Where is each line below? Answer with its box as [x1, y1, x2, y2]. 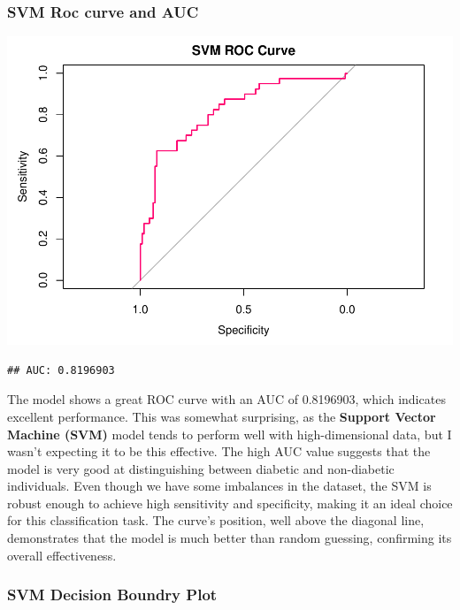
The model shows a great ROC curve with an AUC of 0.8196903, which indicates [7, 390, 446, 408]
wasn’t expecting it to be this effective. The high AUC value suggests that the [7, 442, 431, 461]
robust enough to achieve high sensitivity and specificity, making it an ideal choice [7, 493, 453, 512]
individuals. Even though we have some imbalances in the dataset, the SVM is [7, 477, 432, 495]
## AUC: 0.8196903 [7, 363, 115, 377]
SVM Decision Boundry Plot [7, 583, 218, 606]
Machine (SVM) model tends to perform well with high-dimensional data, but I [7, 424, 452, 443]
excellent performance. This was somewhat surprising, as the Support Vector [7, 407, 436, 425]
